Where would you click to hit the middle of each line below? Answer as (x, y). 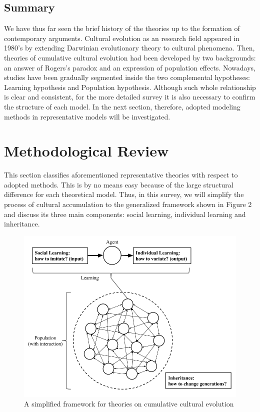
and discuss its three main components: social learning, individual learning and (125, 214)
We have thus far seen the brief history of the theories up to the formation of (122, 28)
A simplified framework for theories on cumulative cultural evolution (129, 404)
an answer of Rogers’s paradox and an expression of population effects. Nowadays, (130, 67)
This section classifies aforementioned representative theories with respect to (121, 175)
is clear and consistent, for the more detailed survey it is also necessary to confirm (130, 97)
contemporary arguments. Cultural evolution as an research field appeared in (122, 38)
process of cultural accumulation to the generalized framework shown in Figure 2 (128, 204)
